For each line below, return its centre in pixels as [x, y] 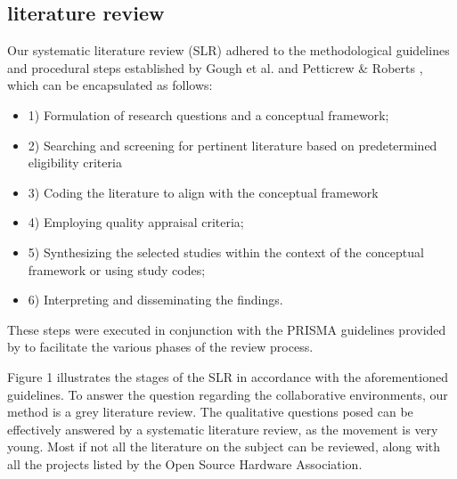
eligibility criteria [75, 162]
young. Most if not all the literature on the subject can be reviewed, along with [224, 447]
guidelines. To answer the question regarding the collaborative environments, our [228, 394]
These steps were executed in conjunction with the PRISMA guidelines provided [227, 329]
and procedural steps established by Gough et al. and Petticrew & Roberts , [215, 67]
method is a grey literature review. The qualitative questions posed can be [210, 412]
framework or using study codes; [117, 269]
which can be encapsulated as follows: [110, 85]
